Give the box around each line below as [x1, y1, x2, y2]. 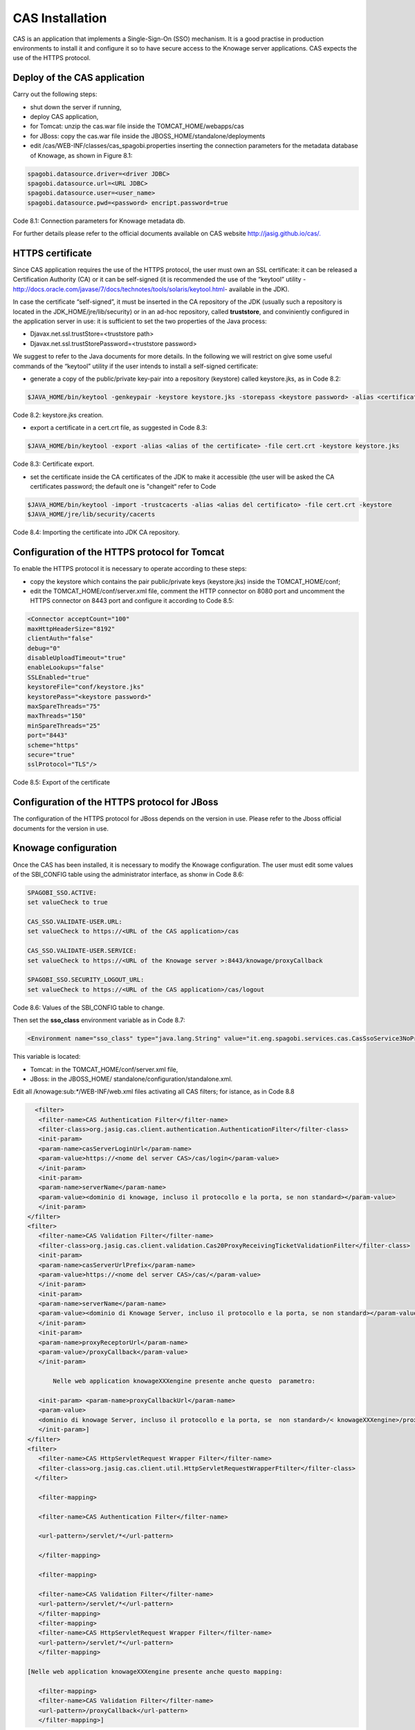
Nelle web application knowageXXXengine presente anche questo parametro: [53, 1377, 316, 1385]
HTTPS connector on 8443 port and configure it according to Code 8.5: [30, 597, 234, 605]
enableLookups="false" [27, 664, 104, 671]
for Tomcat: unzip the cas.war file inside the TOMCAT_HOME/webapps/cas [30, 122, 245, 131]
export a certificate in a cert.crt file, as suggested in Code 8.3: [30, 424, 207, 432]
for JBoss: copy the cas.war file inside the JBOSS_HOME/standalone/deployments [30, 131, 266, 140]
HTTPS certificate [12, 247, 93, 259]
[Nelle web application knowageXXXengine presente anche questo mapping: [27, 1668, 283, 1675]
